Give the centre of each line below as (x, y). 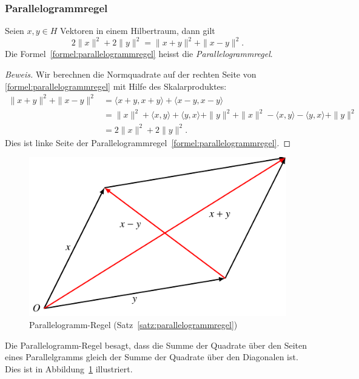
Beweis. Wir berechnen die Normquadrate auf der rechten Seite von (131, 74)
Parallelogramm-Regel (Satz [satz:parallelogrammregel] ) (133, 325)
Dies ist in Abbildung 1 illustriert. (69, 368)
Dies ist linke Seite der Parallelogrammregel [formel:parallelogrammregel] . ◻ (148, 142)
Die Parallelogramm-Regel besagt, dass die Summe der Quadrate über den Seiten (156, 345)
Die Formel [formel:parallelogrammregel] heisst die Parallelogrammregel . (139, 54)
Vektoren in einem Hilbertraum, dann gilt (138, 31)
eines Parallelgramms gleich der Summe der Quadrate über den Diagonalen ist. (152, 357)
